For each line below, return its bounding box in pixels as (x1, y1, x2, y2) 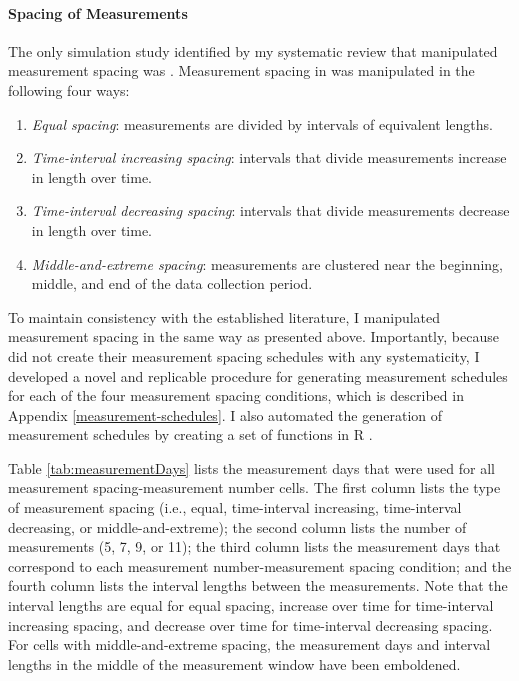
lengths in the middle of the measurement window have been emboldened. (8, 653, 461, 674)
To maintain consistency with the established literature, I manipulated (8, 306, 441, 327)
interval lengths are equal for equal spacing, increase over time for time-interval (8, 595, 494, 616)
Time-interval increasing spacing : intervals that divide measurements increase (31, 147, 507, 168)
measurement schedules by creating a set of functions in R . (8, 424, 373, 445)
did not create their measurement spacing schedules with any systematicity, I (8, 345, 480, 366)
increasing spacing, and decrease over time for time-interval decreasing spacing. (8, 614, 493, 635)
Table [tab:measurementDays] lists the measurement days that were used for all (8, 457, 495, 478)
